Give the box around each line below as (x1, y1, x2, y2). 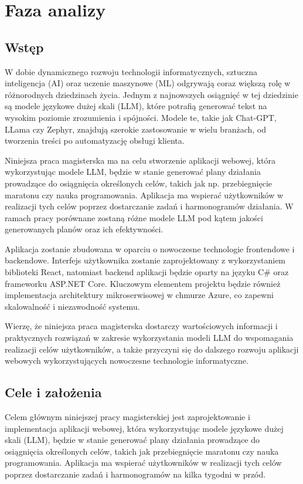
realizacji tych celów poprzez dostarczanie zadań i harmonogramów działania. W (5, 200, 294, 212)
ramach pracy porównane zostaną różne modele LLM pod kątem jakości (5, 211, 263, 224)
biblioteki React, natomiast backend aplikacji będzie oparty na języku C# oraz (5, 266, 289, 278)
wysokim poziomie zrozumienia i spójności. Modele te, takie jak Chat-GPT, (5, 111, 277, 123)
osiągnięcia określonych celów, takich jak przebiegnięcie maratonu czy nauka (5, 445, 279, 457)
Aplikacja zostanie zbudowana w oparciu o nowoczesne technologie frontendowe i (5, 242, 295, 255)
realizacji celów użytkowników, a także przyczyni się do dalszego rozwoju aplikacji (5, 343, 299, 355)
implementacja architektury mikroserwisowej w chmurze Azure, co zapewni (5, 289, 274, 301)
